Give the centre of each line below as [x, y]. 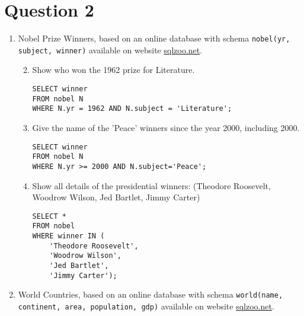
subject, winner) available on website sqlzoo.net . [110, 50]
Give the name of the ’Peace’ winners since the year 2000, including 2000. [166, 127]
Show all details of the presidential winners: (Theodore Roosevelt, [151, 185]
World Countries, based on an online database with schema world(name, [151, 294]
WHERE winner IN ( [68, 236]
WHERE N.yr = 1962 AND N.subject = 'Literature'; [132, 109]
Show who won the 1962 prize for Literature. [113, 70]
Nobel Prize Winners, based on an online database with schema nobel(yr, [154, 38]
